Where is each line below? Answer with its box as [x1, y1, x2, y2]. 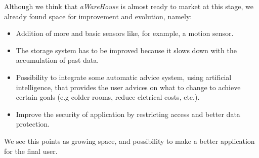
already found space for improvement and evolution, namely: [4, 11, 192, 21]
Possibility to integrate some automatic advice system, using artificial [16, 71, 232, 82]
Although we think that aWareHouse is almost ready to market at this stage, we [4, 1, 253, 11]
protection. [16, 118, 50, 129]
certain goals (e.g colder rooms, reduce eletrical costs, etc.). [16, 92, 200, 102]
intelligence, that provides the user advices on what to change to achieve [16, 82, 241, 92]
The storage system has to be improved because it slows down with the [16, 45, 237, 55]
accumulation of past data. [16, 55, 99, 65]
